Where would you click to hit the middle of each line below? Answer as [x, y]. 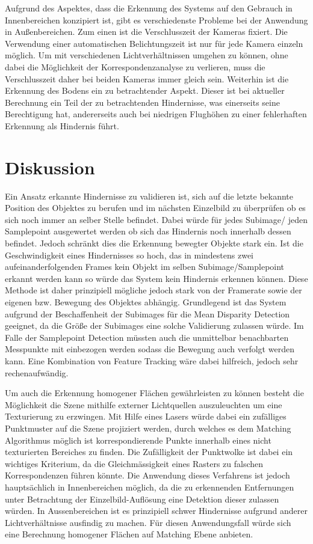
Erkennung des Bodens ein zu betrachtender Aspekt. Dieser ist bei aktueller [145, 90]
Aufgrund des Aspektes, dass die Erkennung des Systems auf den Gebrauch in [149, 8]
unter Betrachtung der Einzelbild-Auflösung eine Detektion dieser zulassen [142, 499]
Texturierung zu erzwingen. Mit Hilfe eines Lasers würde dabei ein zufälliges [146, 416]
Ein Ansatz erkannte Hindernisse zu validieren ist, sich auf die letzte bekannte [149, 196]
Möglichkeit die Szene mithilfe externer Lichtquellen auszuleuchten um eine [144, 404]
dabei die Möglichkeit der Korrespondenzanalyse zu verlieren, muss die [135, 66]
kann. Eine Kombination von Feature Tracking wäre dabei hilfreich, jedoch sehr [152, 360]
